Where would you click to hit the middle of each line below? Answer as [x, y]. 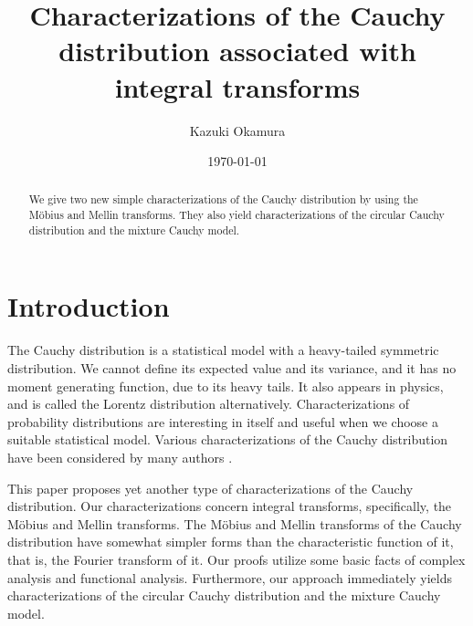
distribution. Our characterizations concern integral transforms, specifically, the [230, 506]
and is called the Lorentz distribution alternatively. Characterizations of [209, 404]
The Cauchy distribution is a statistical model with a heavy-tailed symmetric [223, 350]
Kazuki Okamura [237, 130]
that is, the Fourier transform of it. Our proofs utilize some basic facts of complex [236, 559]
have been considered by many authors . [120, 457]
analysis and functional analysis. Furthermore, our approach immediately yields [230, 577]
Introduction [89, 306]
